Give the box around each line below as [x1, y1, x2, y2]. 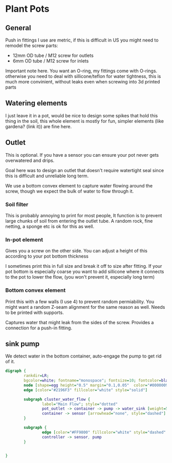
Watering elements [5, 99, 68, 108]
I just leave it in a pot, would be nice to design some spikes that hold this [5, 112, 158, 118]
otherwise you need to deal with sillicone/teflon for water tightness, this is [5, 73, 161, 79]
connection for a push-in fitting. [5, 325, 73, 331]
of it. [5, 359, 15, 365]
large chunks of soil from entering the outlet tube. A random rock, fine [5, 218, 153, 224]
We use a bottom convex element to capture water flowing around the [5, 182, 153, 188]
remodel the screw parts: [5, 43, 58, 49]
